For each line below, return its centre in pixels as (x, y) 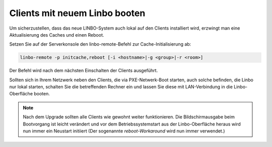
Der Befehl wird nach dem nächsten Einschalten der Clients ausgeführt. (84, 71)
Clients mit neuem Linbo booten (77, 13)
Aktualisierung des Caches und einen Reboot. (57, 35)
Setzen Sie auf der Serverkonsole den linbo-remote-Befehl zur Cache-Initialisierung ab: (100, 44)
